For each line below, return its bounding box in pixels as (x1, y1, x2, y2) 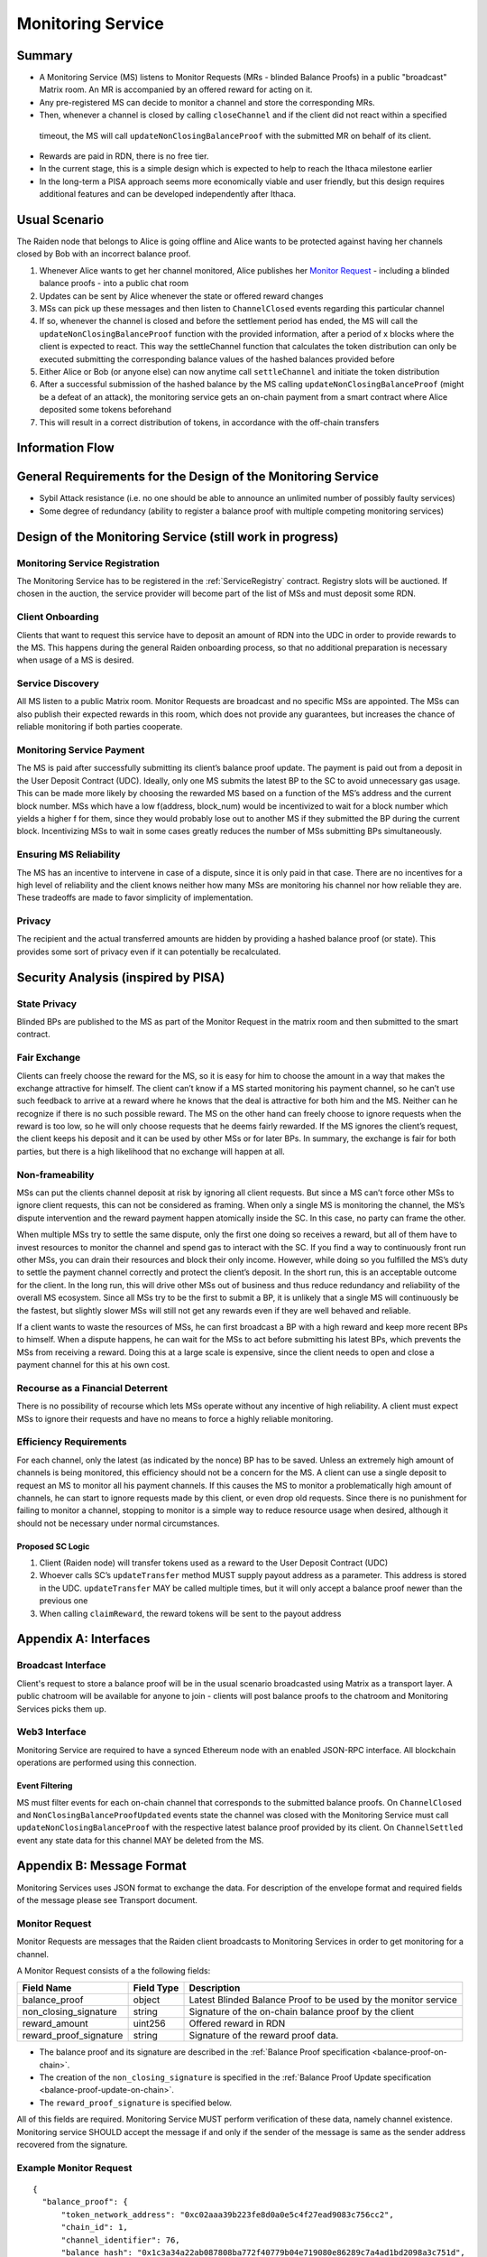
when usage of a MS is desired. (16, 655, 134, 665)
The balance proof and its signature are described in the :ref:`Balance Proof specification (39, 2047, 371, 2057)
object (133, 1993, 161, 2006)
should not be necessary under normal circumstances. (16, 1518, 220, 1528)
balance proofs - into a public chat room (39, 278, 189, 289)
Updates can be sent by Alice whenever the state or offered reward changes (39, 290, 324, 302)
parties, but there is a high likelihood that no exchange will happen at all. (16, 1146, 286, 1156)
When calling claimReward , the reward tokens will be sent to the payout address (39, 1608, 342, 1619)
